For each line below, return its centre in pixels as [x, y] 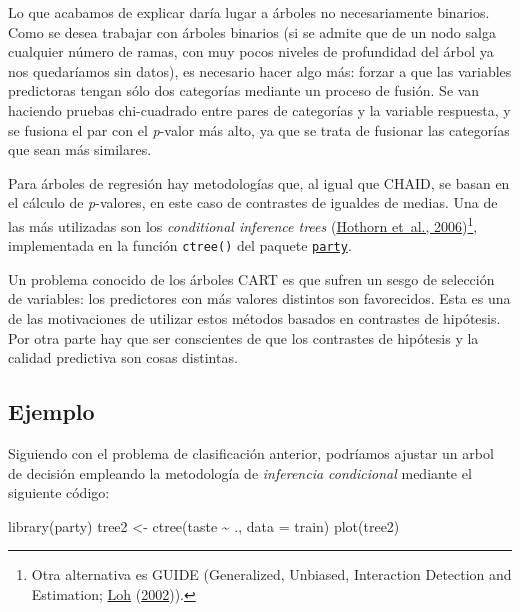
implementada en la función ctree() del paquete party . [180, 245]
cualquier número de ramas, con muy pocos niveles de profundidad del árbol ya [251, 51]
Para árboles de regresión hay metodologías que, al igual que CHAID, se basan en [259, 182]
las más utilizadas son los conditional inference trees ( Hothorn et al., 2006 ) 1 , [243, 224]
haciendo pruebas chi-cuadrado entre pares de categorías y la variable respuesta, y [259, 109]
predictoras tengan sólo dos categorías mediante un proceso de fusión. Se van [244, 90]
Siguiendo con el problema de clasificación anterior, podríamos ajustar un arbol [251, 453]
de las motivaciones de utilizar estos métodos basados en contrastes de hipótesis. [254, 318]
